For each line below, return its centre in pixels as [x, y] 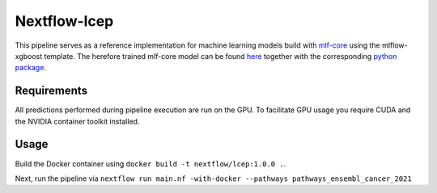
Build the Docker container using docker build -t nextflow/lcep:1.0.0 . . [151, 164]
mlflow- [395, 45]
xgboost [29, 56]
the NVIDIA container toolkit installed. [77, 121]
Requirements [51, 91]
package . [30, 68]
